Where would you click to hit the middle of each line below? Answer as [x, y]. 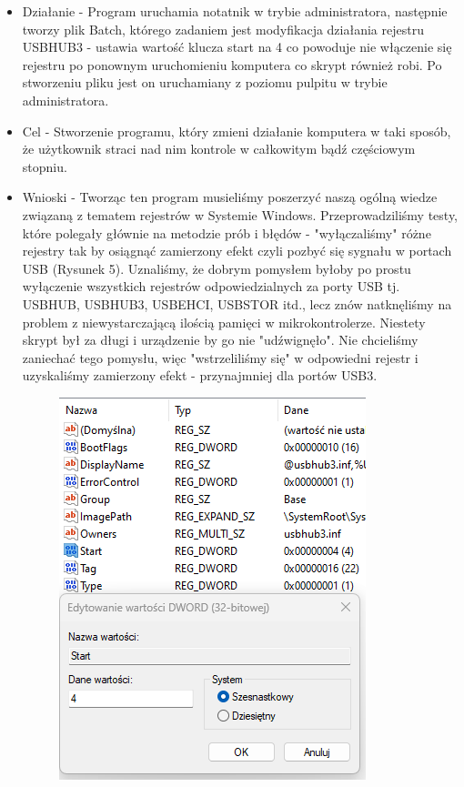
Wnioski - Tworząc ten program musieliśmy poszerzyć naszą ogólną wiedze [230, 197]
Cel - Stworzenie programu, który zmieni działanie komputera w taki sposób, [237, 131]
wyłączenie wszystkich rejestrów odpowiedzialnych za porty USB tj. [211, 286]
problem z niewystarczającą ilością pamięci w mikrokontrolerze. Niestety [224, 322]
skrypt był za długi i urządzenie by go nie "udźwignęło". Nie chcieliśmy [220, 340]
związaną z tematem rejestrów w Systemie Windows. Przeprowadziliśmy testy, [240, 214]
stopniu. [45, 166]
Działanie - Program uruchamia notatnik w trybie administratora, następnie [235, 11]
